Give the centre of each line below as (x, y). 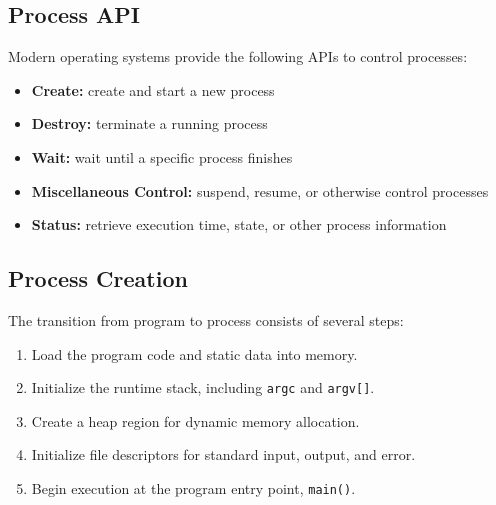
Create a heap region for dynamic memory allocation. (195, 420)
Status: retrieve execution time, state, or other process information (239, 224)
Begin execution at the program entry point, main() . (193, 488)
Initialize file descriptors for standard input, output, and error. (223, 454)
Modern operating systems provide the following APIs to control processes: (238, 56)
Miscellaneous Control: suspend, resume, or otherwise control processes (260, 190)
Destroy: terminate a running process (149, 123)
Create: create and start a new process (153, 89)
